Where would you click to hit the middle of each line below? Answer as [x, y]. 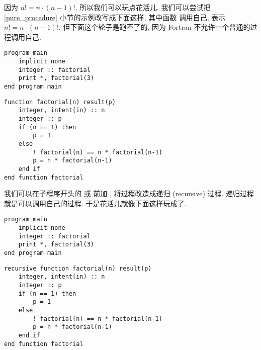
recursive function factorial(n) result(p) [78, 268]
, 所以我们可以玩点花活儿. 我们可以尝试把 [143, 7]
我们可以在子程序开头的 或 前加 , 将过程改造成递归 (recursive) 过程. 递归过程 [129, 193]
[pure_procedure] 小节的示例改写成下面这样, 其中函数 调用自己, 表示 [115, 17]
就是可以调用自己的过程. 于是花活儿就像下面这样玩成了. [95, 203]
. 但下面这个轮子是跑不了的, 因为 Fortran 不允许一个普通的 [154, 27]
